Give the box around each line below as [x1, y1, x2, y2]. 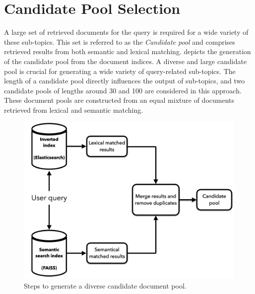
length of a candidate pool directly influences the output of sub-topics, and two [4, 75, 245, 86]
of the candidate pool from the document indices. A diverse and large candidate [4, 56, 247, 66]
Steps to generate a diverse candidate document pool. [24, 280, 187, 291]
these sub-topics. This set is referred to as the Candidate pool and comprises [4, 36, 235, 47]
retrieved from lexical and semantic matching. [4, 104, 143, 115]
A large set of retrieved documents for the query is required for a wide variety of [4, 27, 249, 37]
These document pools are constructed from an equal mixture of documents [4, 95, 235, 105]
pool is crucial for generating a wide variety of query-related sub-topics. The [4, 66, 236, 76]
